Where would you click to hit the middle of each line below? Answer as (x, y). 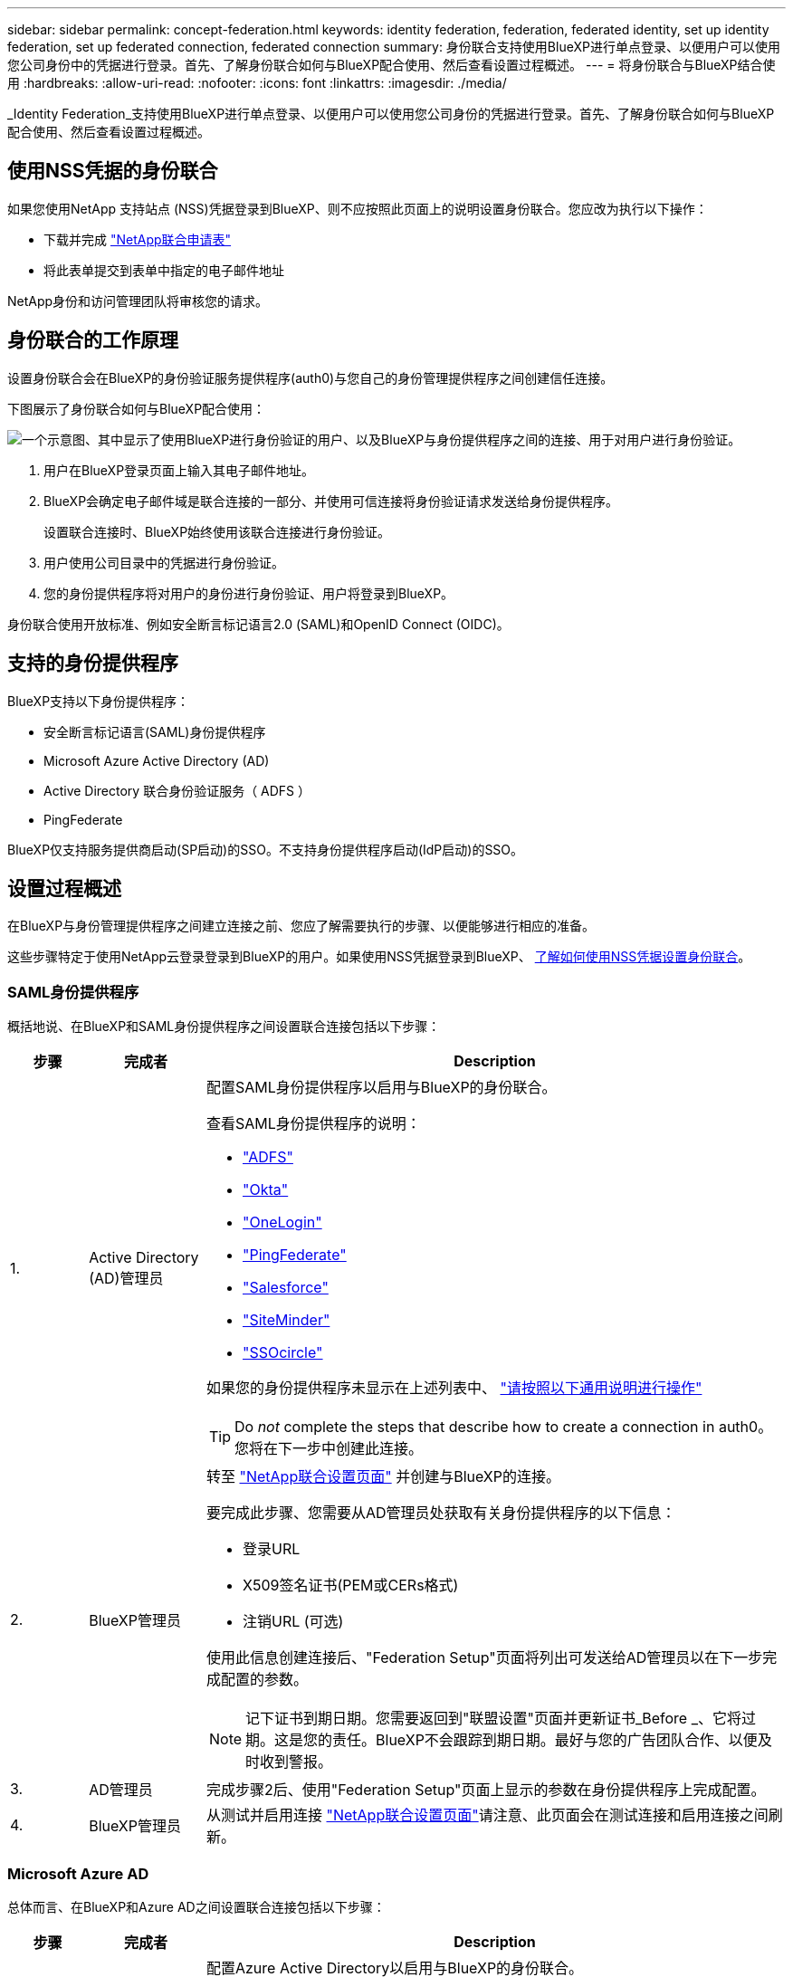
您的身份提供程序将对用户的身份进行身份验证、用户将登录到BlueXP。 (249, 593)
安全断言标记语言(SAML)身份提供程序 (155, 731)
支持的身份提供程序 (93, 664)
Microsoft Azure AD (78, 1873)
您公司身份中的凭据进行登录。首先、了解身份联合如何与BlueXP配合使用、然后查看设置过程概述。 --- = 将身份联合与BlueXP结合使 (392, 65)
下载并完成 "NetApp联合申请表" (138, 239)
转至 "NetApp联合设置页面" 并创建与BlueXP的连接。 (383, 1477)
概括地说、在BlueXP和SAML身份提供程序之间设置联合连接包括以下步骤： (224, 1027)
